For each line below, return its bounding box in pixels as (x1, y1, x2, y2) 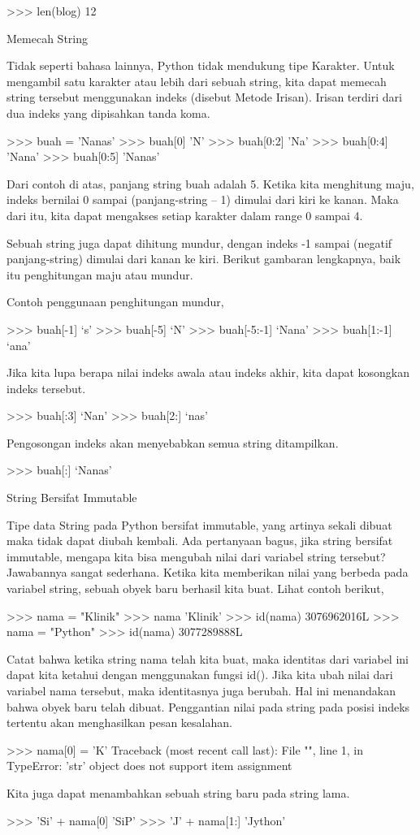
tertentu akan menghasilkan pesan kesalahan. (6, 714, 232, 731)
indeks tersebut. (6, 379, 86, 396)
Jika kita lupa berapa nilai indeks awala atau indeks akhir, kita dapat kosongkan (6, 364, 410, 381)
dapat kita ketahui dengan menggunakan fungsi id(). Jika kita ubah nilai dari (6, 666, 393, 683)
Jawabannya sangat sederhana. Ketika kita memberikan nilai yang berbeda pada (6, 564, 409, 581)
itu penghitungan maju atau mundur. (6, 266, 193, 283)
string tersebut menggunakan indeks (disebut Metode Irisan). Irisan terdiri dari (6, 89, 402, 106)
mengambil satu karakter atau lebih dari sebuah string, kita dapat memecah (6, 72, 387, 89)
